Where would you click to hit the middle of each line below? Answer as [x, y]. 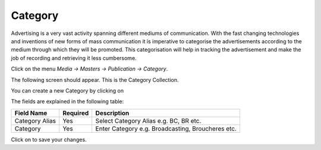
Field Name [31, 113]
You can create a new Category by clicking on [67, 90]
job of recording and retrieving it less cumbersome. [74, 58]
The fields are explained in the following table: [67, 101]
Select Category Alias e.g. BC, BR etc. [148, 120]
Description [112, 113]
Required [76, 113]
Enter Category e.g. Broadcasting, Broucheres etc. [166, 129]
